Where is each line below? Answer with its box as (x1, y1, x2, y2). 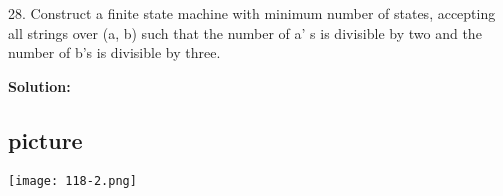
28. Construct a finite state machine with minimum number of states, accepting (8, 3, 496, 23)
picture (8, 124, 83, 155)
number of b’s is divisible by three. (8, 42, 221, 63)
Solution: (8, 75, 71, 96)
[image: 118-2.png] (8, 173, 137, 188)
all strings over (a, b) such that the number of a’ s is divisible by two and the (8, 22, 482, 43)
